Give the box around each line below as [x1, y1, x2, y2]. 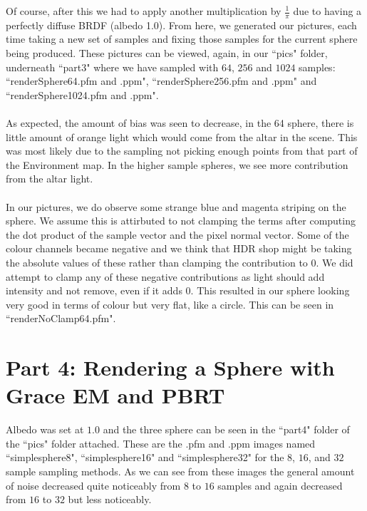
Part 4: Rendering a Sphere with [6, 353, 335, 382]
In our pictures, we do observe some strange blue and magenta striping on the [6, 199, 346, 214]
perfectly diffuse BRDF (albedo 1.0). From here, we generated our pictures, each [6, 17, 357, 32]
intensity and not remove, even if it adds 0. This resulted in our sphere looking [6, 283, 350, 298]
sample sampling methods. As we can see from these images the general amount [6, 463, 355, 478]
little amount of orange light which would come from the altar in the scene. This [6, 129, 358, 144]
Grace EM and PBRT [6, 381, 225, 410]
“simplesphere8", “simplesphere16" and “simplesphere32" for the [6, 450, 284, 465]
